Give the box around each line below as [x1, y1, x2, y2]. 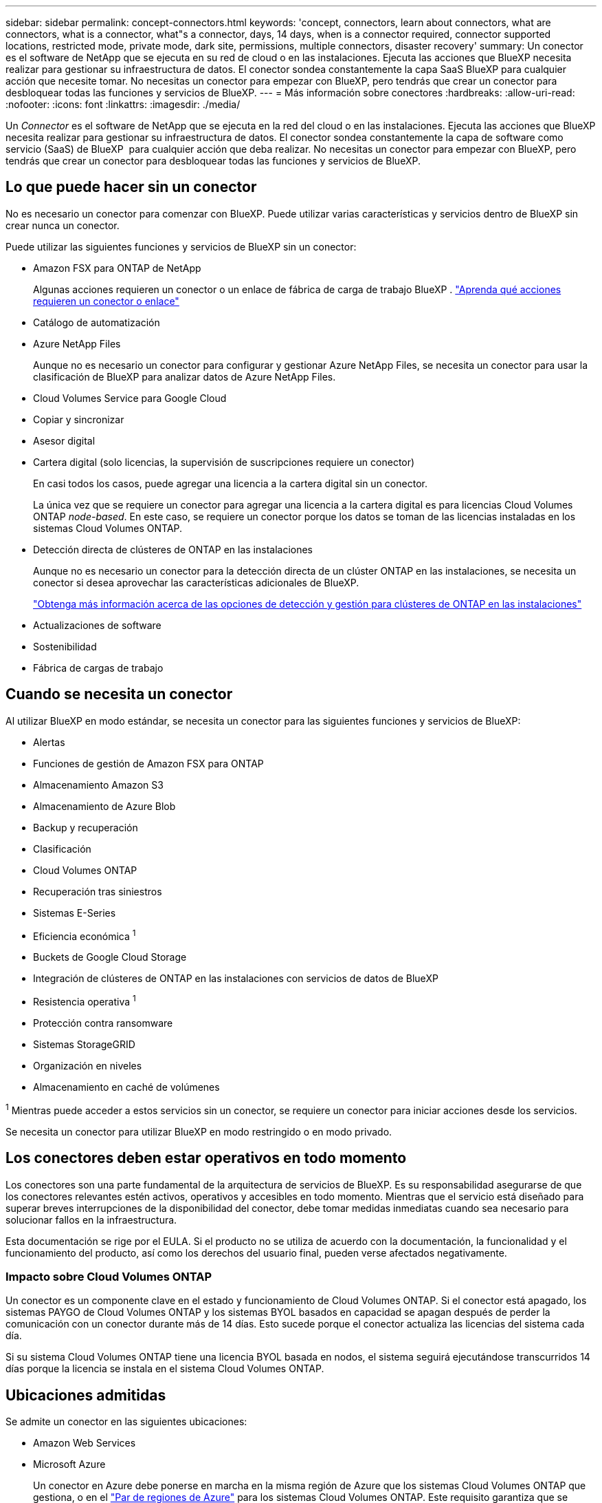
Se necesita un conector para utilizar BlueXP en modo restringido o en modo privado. [5, 1125, 392, 1138]
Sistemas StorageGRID [33, 1038, 135, 1050]
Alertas [33, 736, 65, 748]
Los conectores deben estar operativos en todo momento [5, 1149, 407, 1167]
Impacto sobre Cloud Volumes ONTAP [5, 1269, 212, 1283]
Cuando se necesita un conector [5, 685, 233, 703]
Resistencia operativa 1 [33, 994, 136, 1008]
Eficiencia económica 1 [33, 928, 136, 942]
